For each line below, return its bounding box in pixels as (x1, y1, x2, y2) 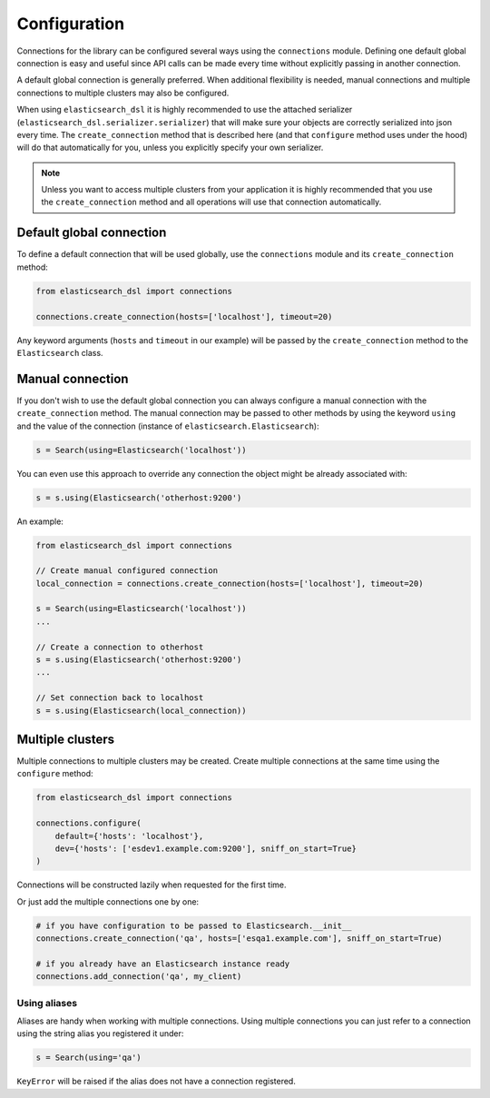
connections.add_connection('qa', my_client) (35, 972, 242, 982)
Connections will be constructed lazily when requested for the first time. (16, 879, 287, 890)
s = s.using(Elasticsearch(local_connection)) (35, 705, 247, 716)
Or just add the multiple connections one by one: (16, 895, 200, 907)
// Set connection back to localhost (35, 693, 204, 703)
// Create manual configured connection (35, 566, 218, 576)
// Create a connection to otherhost (35, 641, 204, 652)
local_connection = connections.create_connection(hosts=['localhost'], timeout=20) (35, 578, 424, 589)
